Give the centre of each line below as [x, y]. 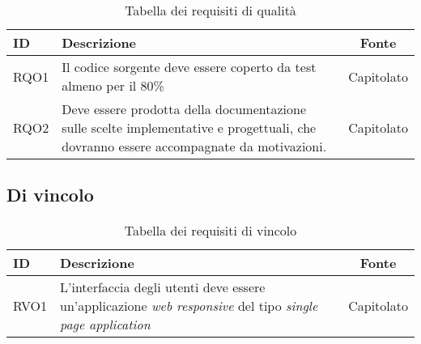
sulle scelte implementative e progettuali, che [189, 127]
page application [105, 325]
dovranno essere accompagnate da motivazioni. [194, 146]
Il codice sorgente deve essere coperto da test [189, 67]
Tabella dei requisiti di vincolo [210, 231]
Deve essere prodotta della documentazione [184, 109]
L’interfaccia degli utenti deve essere [163, 287]
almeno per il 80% [113, 85]
